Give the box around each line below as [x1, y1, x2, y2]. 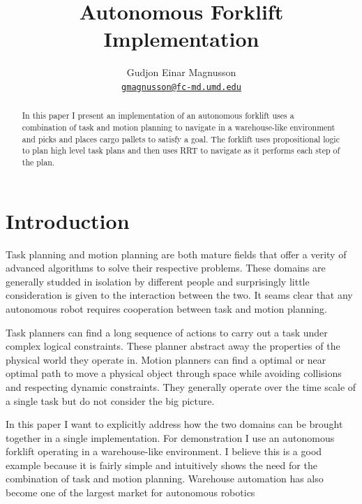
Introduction [6, 206, 130, 235]
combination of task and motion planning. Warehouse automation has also [6, 471, 324, 486]
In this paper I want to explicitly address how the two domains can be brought [6, 417, 343, 431]
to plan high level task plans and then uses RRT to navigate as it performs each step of [22, 144, 340, 156]
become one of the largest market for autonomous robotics [6, 485, 255, 500]
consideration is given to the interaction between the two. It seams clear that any [6, 288, 353, 302]
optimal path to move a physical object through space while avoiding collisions [6, 366, 342, 380]
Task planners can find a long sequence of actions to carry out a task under [6, 325, 328, 339]
